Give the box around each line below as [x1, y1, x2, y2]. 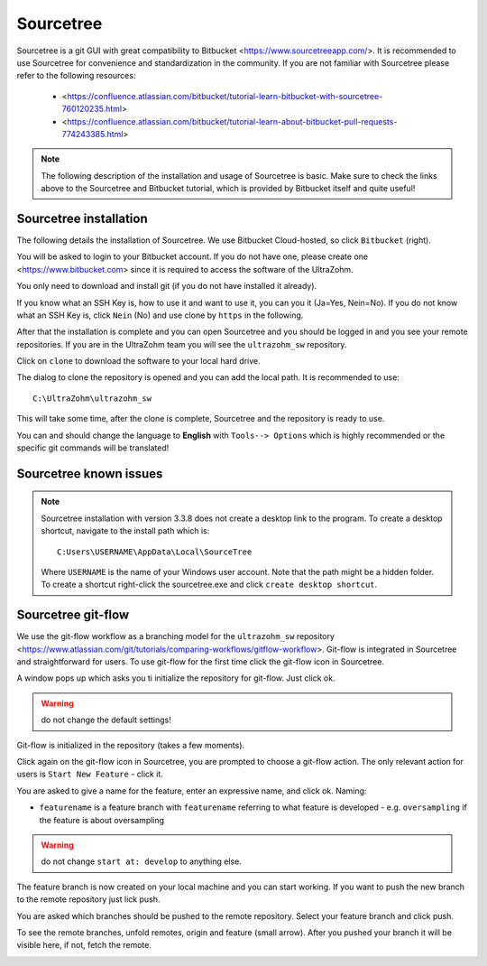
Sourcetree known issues [16, 466, 163, 481]
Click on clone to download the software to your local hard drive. [16, 356, 261, 367]
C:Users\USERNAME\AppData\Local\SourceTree [57, 546, 253, 557]
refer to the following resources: [16, 70, 136, 81]
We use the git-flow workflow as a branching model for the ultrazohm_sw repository [16, 631, 335, 642]
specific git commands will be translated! [16, 442, 170, 453]
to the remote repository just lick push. [16, 894, 161, 905]
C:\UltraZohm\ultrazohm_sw [32, 393, 152, 404]
